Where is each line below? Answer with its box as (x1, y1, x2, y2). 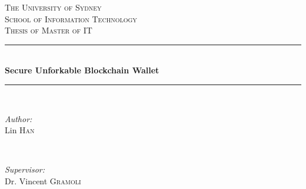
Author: (5, 112, 32, 124)
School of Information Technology (5, 12, 137, 25)
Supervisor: (5, 163, 45, 176)
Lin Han (5, 124, 35, 136)
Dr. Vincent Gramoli (5, 174, 81, 187)
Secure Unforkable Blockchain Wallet (5, 64, 159, 76)
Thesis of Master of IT (5, 24, 92, 36)
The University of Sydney (5, 1, 102, 13)
